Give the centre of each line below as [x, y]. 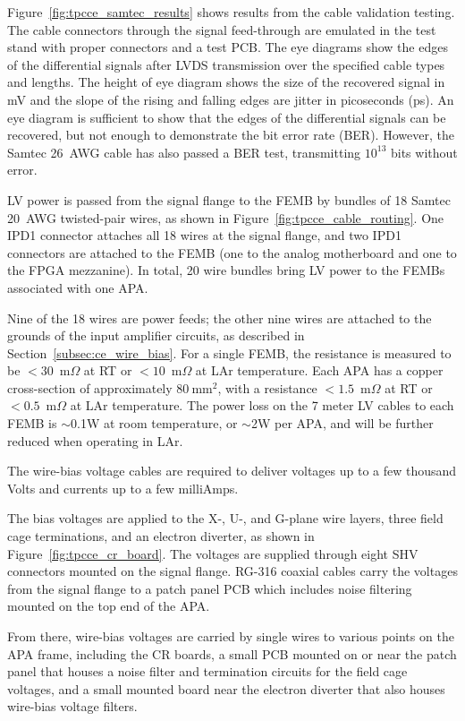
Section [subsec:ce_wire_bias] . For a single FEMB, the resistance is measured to [229, 352]
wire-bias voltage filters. [72, 706]
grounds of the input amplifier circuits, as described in [156, 335]
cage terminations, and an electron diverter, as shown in [161, 536]
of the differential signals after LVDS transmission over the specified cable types [226, 64]
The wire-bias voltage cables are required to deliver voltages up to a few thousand [232, 471]
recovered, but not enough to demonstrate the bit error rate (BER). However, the [231, 135]
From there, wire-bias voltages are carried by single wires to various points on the [231, 636]
